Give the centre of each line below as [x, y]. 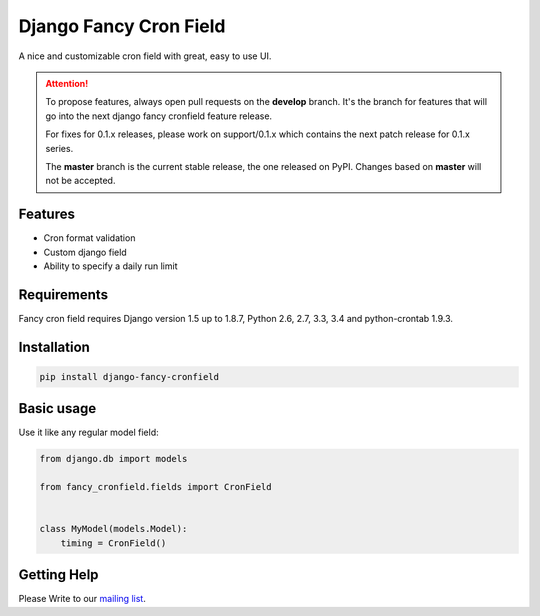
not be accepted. [80, 181]
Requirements [63, 294]
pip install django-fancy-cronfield [129, 376]
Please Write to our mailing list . [82, 599]
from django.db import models [113, 459]
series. [59, 148]
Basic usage [57, 408]
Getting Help [58, 575]
